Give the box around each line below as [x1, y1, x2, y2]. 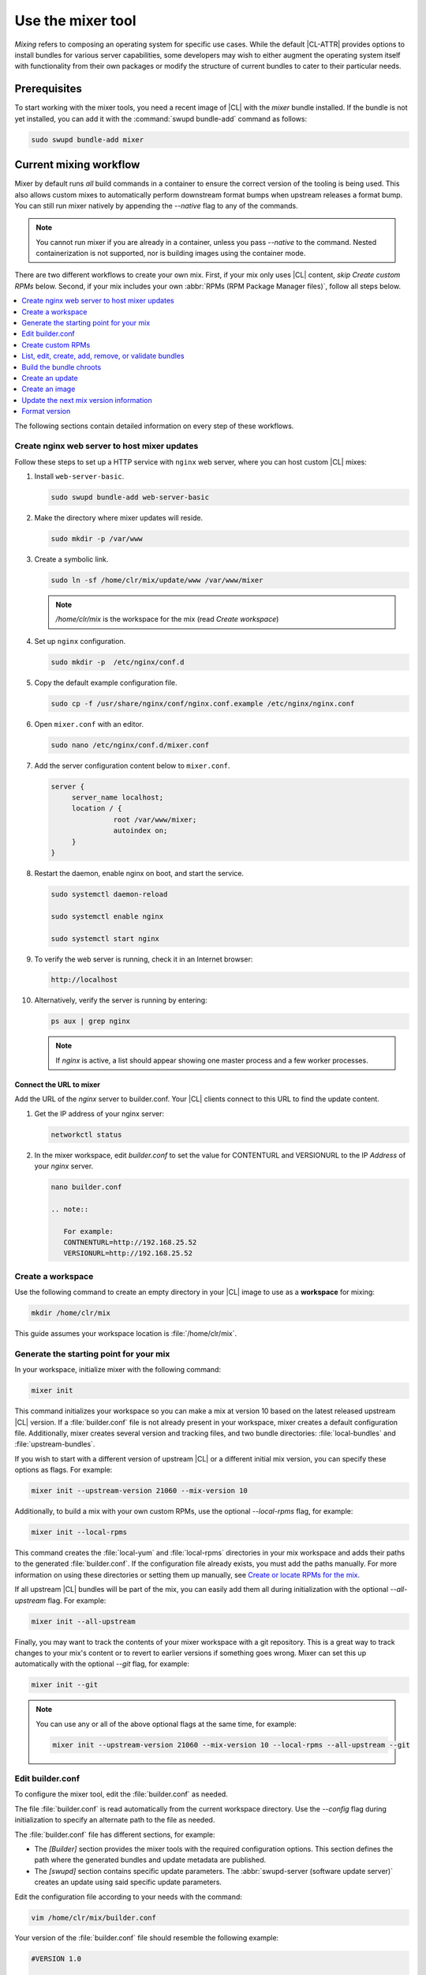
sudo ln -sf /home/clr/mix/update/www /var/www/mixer [50, 575, 263, 585]
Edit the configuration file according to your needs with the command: [14, 1892, 242, 1902]
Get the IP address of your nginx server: [34, 1108, 165, 1118]
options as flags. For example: [14, 1465, 113, 1475]
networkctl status [50, 1130, 122, 1139]
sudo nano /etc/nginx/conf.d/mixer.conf [50, 740, 209, 750]
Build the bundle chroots [21, 362, 102, 371]
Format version [21, 407, 71, 416]
